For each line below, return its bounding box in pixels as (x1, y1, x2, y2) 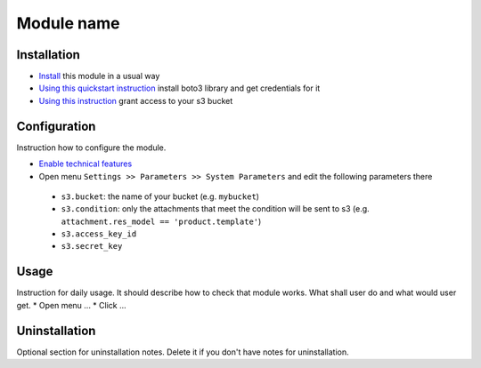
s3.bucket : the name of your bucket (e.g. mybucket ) (61, 191, 260, 202)
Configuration (16, 118, 96, 133)
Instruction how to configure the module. (16, 142, 167, 153)
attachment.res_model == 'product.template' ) (61, 216, 262, 227)
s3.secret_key (61, 241, 123, 252)
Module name (16, 13, 120, 33)
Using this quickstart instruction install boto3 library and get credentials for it (38, 83, 321, 93)
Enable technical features (38, 158, 133, 169)
